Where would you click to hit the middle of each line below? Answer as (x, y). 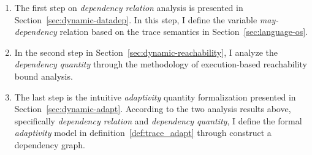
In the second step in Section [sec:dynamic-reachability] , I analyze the (146, 52)
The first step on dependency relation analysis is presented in (129, 7)
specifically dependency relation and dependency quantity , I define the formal (158, 120)
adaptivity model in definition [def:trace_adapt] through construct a (143, 133)
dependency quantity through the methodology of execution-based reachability (161, 64)
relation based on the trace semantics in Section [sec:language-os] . (184, 32)
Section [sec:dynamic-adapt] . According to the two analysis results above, (153, 109)
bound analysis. (44, 76)
